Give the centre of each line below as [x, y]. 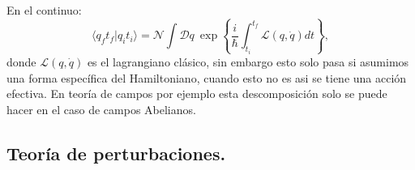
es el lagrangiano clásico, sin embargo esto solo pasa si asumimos [248, 61]
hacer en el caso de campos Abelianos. [101, 109]
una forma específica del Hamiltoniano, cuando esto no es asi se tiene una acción [207, 77]
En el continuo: [44, 10]
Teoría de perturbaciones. [116, 153]
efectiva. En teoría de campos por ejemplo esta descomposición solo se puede [197, 93]
